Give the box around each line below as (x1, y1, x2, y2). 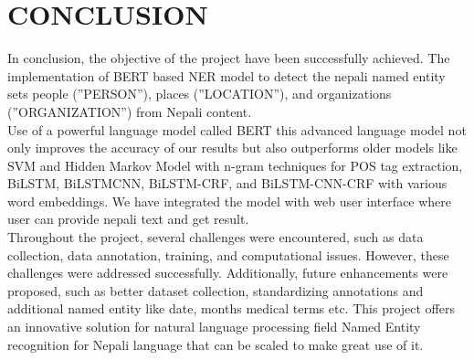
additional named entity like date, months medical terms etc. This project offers (7, 299, 455, 318)
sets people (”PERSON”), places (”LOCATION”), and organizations (7, 84, 392, 103)
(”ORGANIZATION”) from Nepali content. (7, 101, 252, 121)
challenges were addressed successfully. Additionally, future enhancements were (7, 263, 448, 282)
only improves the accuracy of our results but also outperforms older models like (7, 138, 458, 157)
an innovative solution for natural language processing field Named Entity (7, 317, 421, 336)
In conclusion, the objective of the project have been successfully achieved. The (7, 48, 450, 68)
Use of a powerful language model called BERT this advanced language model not (7, 120, 467, 139)
